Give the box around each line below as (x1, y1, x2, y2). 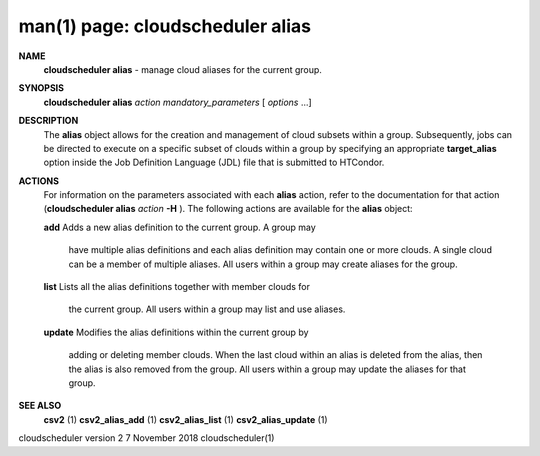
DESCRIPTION (18, 115, 79, 127)
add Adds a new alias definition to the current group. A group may (43, 221, 317, 233)
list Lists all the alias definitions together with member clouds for (43, 281, 310, 293)
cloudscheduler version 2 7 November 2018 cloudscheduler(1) (18, 432, 275, 444)
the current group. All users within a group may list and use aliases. (68, 303, 346, 315)
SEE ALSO (18, 400, 62, 412)
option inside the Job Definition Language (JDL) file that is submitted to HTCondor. (43, 156, 385, 169)
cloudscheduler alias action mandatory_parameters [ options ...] (43, 96, 312, 108)
